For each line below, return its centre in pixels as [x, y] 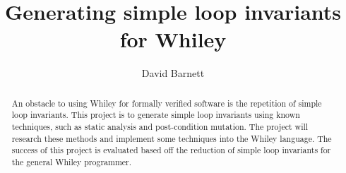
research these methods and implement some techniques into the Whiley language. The [172, 138]
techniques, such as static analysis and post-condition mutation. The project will [160, 127]
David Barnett [173, 73]
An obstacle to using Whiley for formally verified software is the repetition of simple [167, 103]
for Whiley [173, 39]
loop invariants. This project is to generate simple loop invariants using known [156, 115]
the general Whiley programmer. [72, 161]
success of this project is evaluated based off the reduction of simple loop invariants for [171, 150]
